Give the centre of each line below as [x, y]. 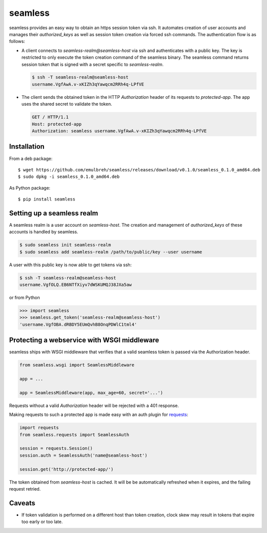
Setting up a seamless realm [54, 213]
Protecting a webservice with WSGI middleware [84, 340]
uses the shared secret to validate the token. [67, 104]
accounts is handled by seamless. [44, 232]
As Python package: [30, 188]
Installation [27, 146]
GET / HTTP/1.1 [50, 117]
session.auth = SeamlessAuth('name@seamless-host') [84, 455]
